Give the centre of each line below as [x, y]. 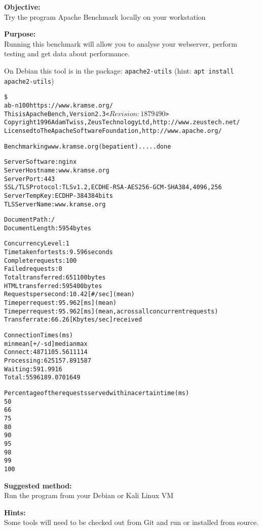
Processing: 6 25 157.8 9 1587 [48, 361]
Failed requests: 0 [33, 269]
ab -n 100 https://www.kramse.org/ [59, 105]
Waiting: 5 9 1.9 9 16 [33, 369]
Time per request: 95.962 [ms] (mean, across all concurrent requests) [111, 311]
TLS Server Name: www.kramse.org [55, 204]
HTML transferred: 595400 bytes [53, 286]
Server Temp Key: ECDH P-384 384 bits [59, 196]
